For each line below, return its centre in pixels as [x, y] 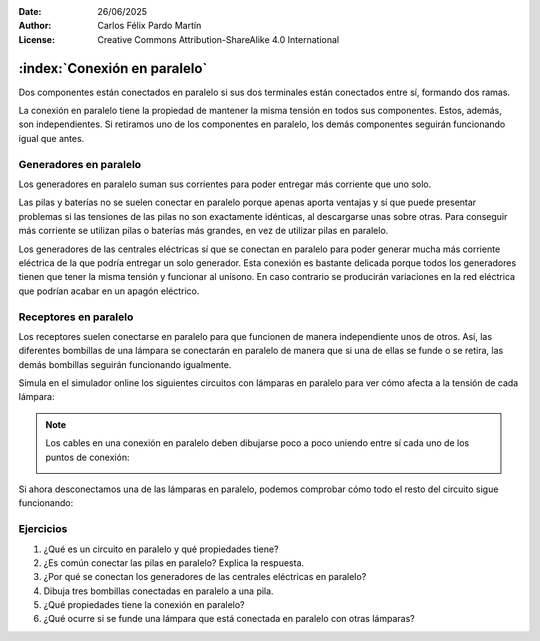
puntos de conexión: [87, 457]
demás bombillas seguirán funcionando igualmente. [125, 364]
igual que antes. [51, 138]
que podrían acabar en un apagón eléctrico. [109, 291]
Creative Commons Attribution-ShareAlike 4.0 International [218, 39]
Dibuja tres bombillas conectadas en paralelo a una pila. [158, 591]
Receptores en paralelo [76, 317]
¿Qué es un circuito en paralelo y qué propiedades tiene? [161, 549]
